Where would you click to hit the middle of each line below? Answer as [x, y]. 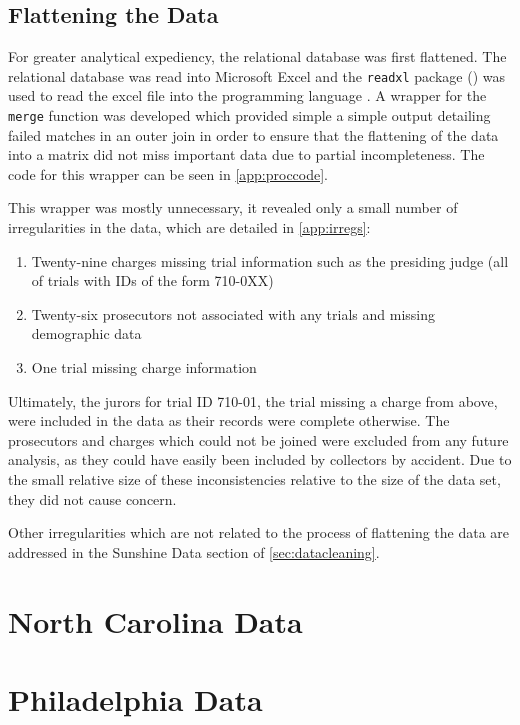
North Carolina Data [155, 620]
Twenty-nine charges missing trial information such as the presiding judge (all [270, 260]
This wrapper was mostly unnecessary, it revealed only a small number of [233, 207]
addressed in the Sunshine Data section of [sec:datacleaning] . [194, 551]
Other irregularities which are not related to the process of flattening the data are [259, 532]
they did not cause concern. [92, 498]
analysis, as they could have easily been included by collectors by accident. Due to [260, 459]
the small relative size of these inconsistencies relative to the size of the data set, [254, 479]
